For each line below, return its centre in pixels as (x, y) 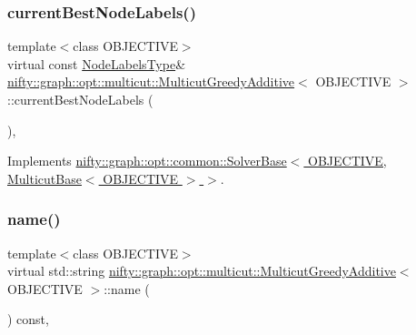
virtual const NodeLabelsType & (97, 63)
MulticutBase (45, 178)
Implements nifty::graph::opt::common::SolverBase (147, 161)
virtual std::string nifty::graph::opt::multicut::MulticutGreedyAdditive (202, 271)
